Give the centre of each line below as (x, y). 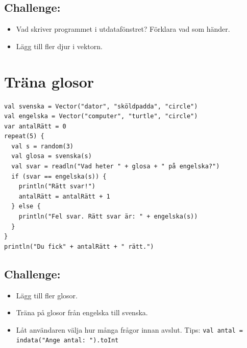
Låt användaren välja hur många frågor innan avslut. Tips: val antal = (129, 329)
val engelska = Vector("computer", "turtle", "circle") (101, 116)
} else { (26, 206)
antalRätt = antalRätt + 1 (64, 196)
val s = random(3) (43, 146)
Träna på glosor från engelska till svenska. (82, 312)
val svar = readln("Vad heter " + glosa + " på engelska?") (116, 167)
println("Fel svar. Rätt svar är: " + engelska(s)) (108, 217)
